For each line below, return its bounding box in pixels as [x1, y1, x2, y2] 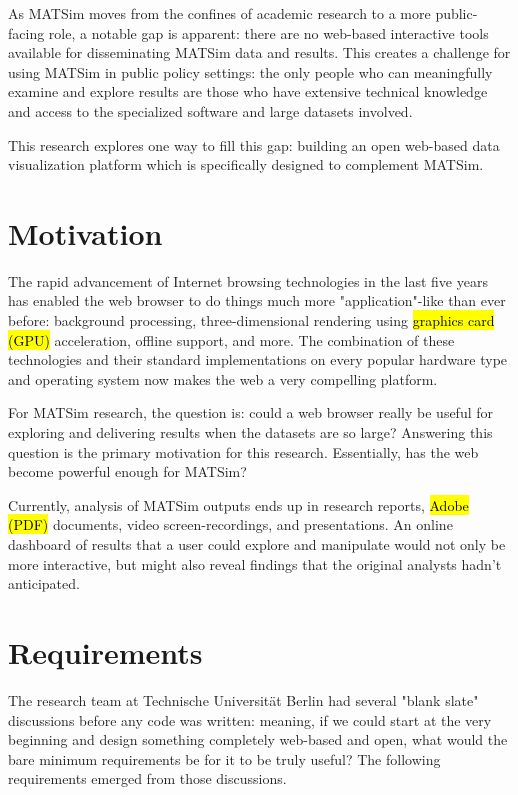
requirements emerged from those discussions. [8, 768, 287, 789]
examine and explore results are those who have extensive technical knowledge [8, 81, 488, 102]
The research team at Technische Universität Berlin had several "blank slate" [8, 689, 479, 710]
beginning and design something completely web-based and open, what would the [8, 729, 508, 750]
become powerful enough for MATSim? [8, 461, 247, 482]
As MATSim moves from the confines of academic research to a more [8, 3, 431, 23]
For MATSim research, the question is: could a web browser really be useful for [8, 402, 494, 423]
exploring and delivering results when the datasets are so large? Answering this [8, 422, 493, 443]
